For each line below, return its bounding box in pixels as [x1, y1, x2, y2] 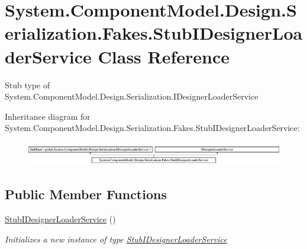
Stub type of [5, 78, 50, 91]
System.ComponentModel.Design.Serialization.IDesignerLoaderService [5, 90, 258, 103]
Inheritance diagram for [5, 110, 91, 122]
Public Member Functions [5, 185, 167, 203]
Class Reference [98, 44, 230, 68]
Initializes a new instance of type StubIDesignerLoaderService [5, 232, 227, 245]
